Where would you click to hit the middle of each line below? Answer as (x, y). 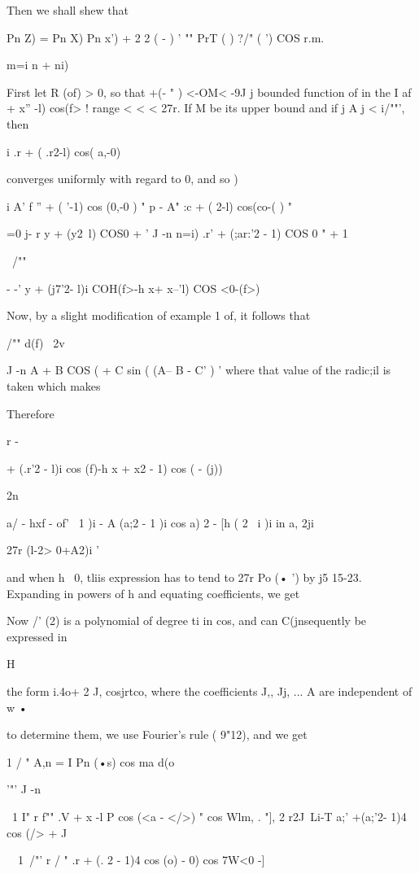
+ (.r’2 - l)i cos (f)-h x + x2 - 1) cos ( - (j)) (115, 468)
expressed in (37, 636)
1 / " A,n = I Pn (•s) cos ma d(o (91, 761)
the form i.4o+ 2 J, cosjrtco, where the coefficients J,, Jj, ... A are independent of (209, 691)
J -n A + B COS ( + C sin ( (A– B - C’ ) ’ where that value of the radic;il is (199, 370)
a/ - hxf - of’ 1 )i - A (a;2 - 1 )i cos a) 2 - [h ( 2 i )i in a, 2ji (161, 522)
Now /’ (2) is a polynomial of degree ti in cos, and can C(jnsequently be (187, 621)
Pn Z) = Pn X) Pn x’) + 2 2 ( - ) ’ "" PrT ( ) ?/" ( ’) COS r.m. (166, 37)
